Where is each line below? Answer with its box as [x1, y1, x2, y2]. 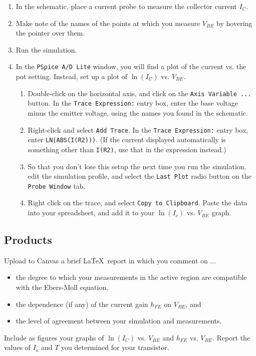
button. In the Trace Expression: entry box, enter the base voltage [28, 98, 238, 108]
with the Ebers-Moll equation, [16, 282, 109, 292]
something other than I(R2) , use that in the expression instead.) [28, 144, 226, 154]
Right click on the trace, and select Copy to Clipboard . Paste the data [28, 197, 247, 208]
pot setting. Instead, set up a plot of [16, 71, 128, 82]
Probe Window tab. [28, 180, 86, 191]
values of [4, 342, 31, 352]
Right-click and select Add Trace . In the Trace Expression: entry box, [28, 124, 248, 135]
